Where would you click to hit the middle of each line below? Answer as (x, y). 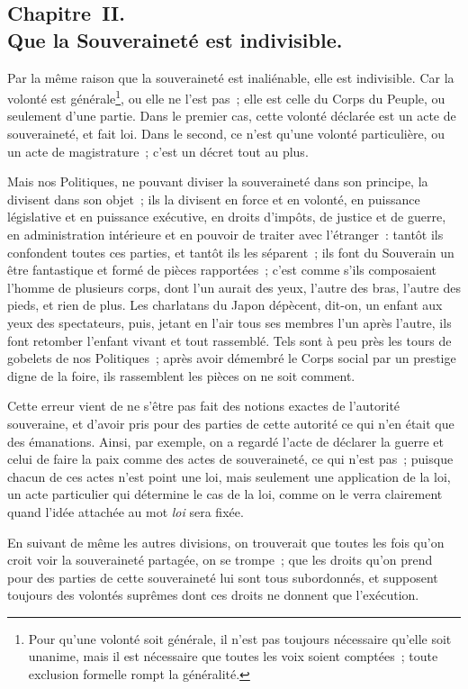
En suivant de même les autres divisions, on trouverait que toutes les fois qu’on (226, 542)
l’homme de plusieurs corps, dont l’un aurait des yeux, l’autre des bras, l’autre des (234, 287)
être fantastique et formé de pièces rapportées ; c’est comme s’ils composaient (222, 270)
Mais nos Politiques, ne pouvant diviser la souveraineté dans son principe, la (218, 181)
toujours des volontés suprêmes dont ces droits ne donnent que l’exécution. (213, 595)
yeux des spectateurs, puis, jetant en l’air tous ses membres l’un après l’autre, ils (229, 322)
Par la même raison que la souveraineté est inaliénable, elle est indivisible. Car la (231, 77)
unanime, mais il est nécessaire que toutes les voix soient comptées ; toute (233, 656)
